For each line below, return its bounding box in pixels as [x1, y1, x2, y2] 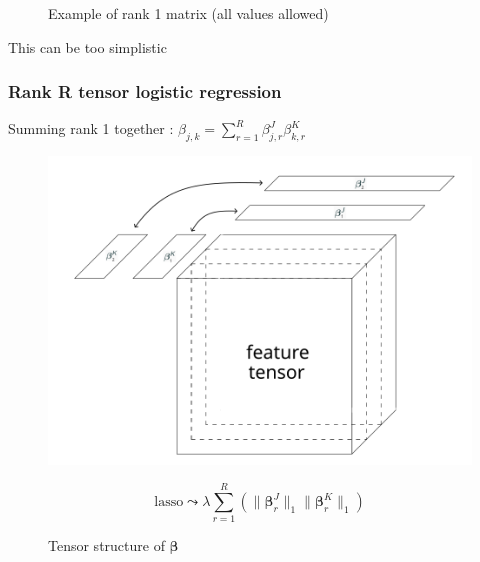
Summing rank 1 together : [8, 118, 174, 139]
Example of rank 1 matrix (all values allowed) [48, 3, 329, 23]
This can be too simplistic [8, 36, 167, 57]
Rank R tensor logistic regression [8, 79, 282, 104]
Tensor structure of [48, 535, 165, 556]
